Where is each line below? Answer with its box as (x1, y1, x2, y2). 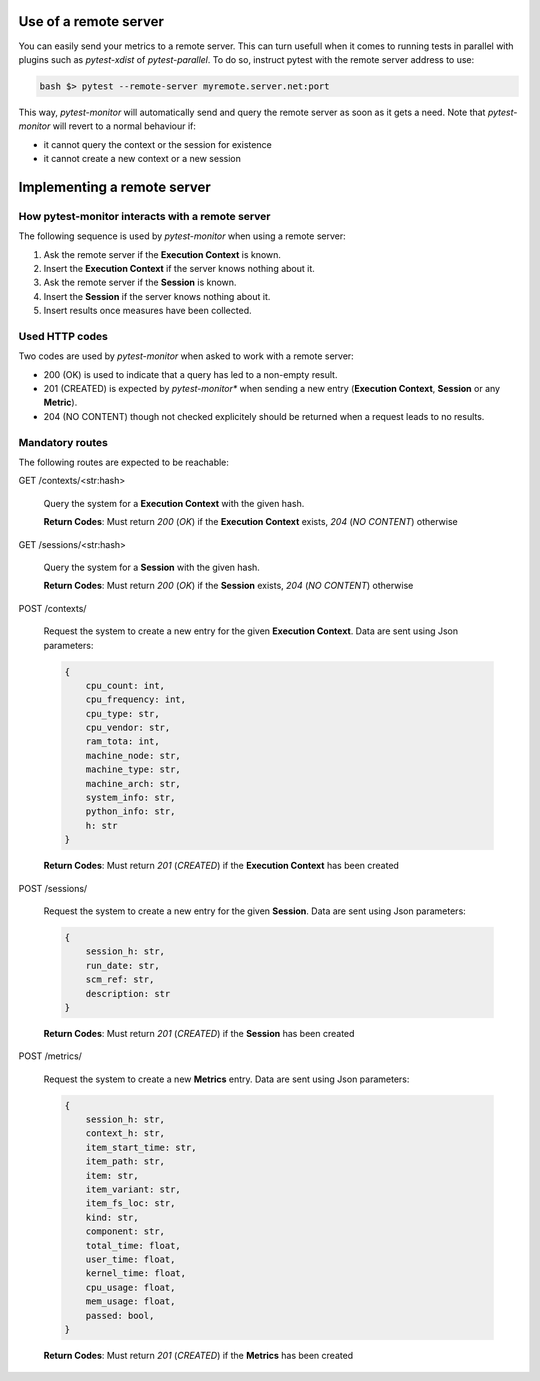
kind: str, (85, 1211, 139, 1223)
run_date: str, (85, 960, 160, 971)
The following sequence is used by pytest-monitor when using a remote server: (18, 230, 346, 242)
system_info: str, (85, 792, 176, 804)
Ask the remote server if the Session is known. (43, 276, 237, 289)
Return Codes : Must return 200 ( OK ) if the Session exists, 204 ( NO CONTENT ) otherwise (43, 580, 414, 592)
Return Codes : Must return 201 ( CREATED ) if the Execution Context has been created (43, 860, 400, 872)
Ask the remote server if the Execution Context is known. (43, 248, 282, 260)
